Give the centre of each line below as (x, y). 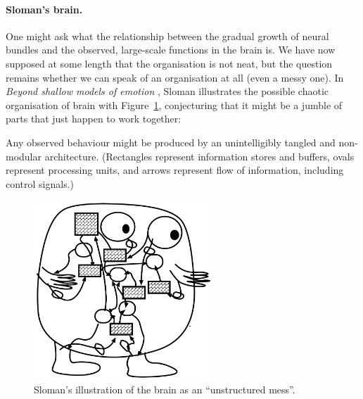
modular (24, 156)
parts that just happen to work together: (94, 119)
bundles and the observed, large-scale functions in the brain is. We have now (171, 50)
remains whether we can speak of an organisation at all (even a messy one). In (175, 77)
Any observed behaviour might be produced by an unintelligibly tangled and (171, 142)
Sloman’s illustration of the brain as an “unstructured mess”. (165, 389)
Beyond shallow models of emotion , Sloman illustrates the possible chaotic (167, 91)
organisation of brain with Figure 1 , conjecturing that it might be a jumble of (174, 104)
